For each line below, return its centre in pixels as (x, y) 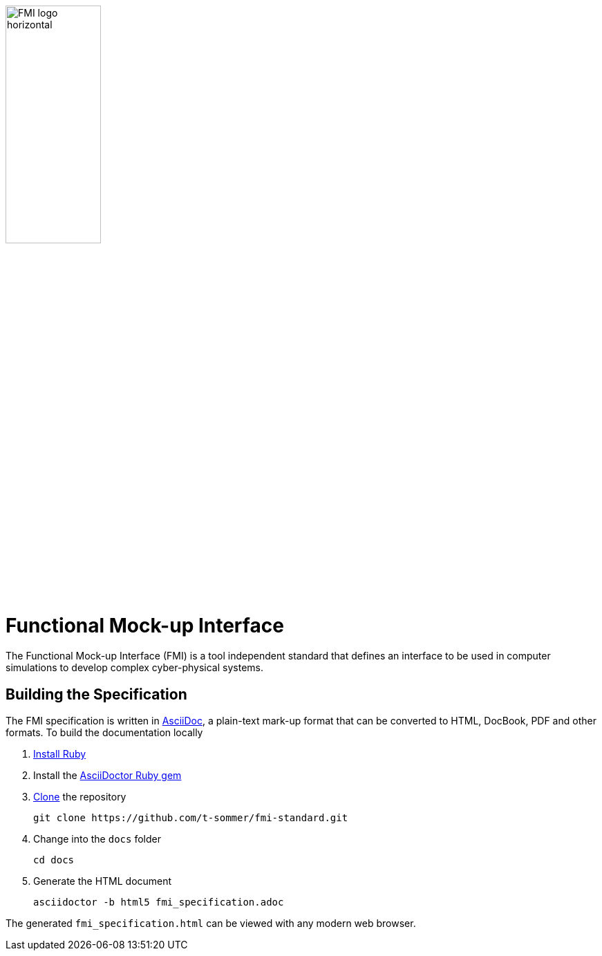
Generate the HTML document (103, 881)
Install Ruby (60, 754)
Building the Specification (96, 694)
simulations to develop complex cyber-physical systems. (134, 668)
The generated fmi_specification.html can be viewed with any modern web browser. (211, 924)
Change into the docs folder (97, 839)
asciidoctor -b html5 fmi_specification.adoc (159, 902)
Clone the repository (80, 797)
